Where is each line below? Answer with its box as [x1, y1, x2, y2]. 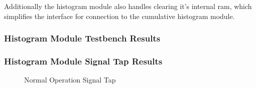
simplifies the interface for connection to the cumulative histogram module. [4, 10, 235, 21]
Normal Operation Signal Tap [24, 74, 116, 85]
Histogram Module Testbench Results [4, 32, 161, 44]
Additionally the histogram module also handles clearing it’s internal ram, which [4, 1, 252, 11]
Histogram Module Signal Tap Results [4, 54, 163, 67]
